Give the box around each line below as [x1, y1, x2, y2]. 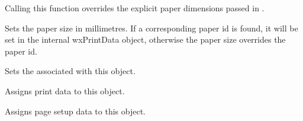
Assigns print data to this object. [5, 84, 125, 97]
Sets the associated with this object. [5, 65, 136, 77]
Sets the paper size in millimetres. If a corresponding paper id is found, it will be [5, 21, 298, 34]
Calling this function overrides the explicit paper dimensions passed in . [5, 2, 265, 14]
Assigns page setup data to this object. [5, 104, 146, 117]
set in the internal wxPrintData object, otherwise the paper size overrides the [5, 33, 286, 46]
